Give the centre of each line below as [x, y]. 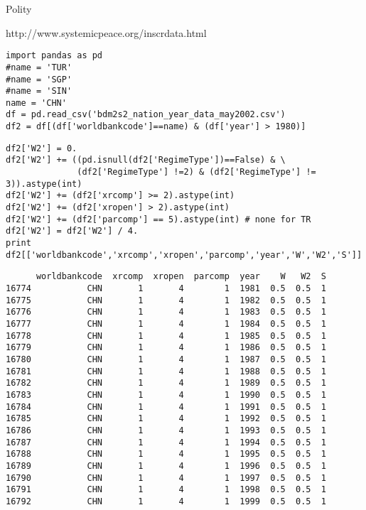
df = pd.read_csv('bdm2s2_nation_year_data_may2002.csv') [146, 115]
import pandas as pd [54, 56]
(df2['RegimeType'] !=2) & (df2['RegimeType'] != [197, 172]
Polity [19, 9]
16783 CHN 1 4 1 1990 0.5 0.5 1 [166, 395]
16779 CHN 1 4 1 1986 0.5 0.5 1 [166, 348]
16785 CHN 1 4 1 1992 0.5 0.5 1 [166, 419]
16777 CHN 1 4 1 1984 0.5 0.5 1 [166, 324]
